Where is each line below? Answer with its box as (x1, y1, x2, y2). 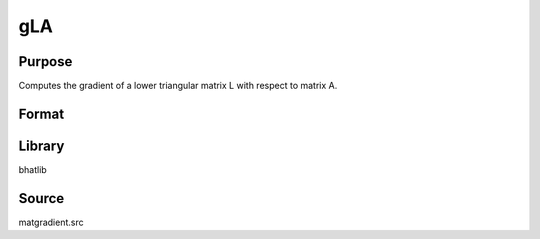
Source (18, 190, 65, 207)
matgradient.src (18, 216, 84, 228)
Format (18, 105, 65, 122)
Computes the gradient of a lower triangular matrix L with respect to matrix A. (18, 80, 338, 92)
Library (18, 137, 65, 154)
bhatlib (18, 163, 47, 175)
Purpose (18, 53, 73, 70)
